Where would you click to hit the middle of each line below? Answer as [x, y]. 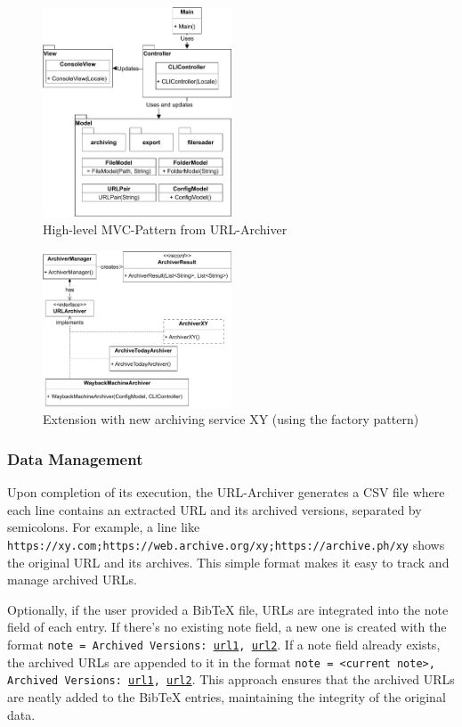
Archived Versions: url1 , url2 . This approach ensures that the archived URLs [231, 679]
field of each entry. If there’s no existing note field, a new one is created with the [227, 627]
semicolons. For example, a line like [104, 527]
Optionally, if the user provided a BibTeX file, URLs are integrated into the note [228, 609]
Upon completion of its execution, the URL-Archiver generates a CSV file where [226, 492]
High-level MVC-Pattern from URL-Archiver [165, 229]
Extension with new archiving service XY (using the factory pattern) [231, 419]
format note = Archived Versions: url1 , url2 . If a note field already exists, [224, 645]
